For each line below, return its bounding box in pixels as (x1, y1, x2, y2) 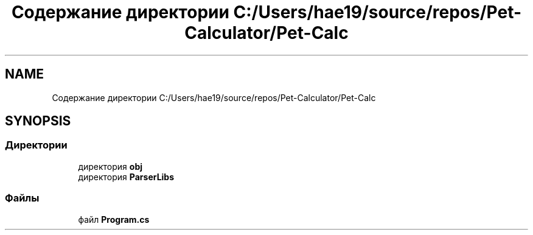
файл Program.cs (78, 214, 150, 225)
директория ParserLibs (78, 171, 175, 182)
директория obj (78, 161, 143, 172)
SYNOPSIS (5, 113, 71, 129)
